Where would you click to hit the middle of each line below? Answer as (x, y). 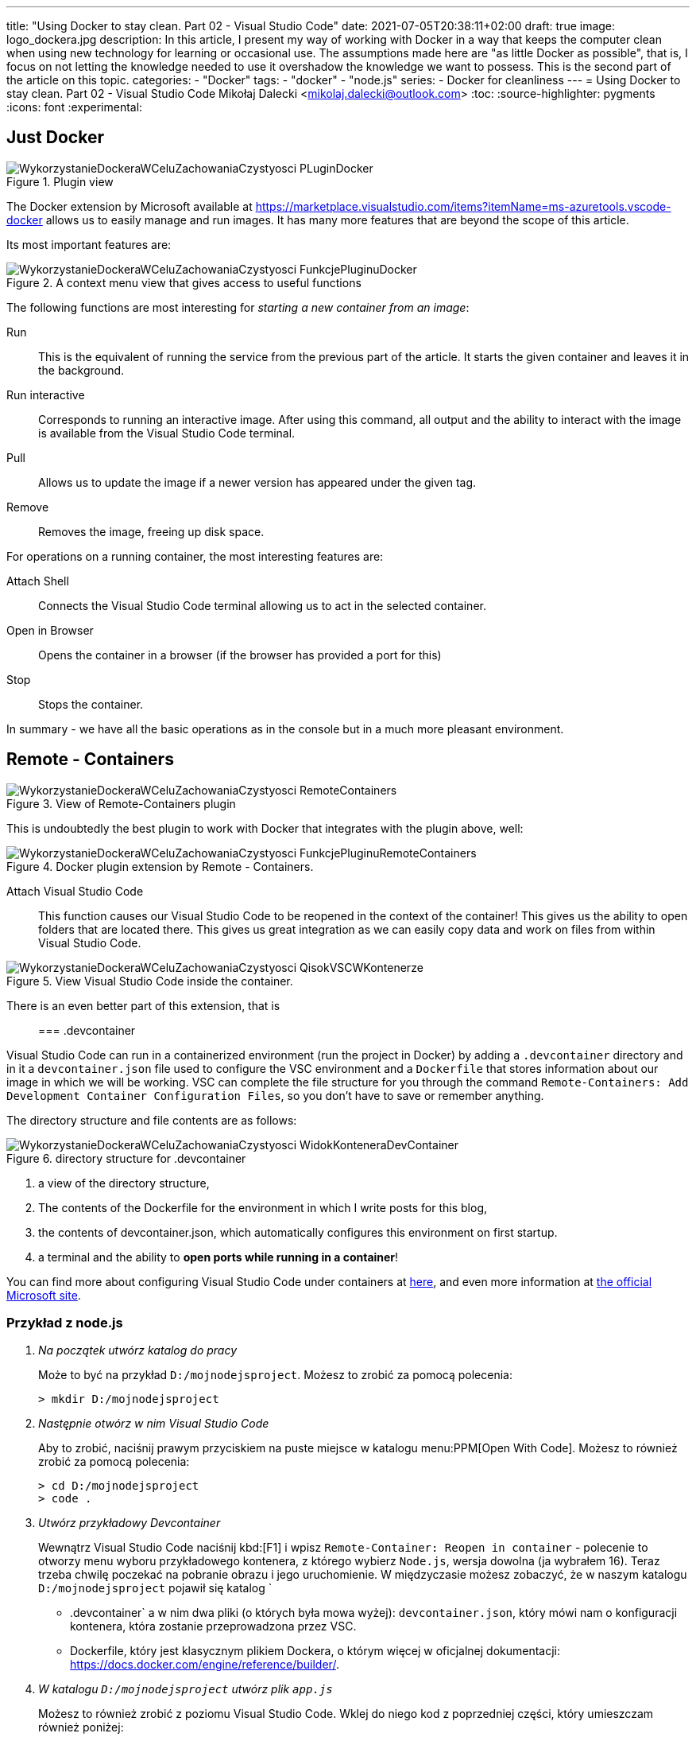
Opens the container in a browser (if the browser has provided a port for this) (240, 655)
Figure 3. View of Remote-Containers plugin (121, 803)
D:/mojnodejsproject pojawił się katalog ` (155, 1588)
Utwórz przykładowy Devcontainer (130, 1523)
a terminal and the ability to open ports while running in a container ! (218, 1257)
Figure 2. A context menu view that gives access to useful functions (184, 282)
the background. (81, 370)
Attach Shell (38, 581)
